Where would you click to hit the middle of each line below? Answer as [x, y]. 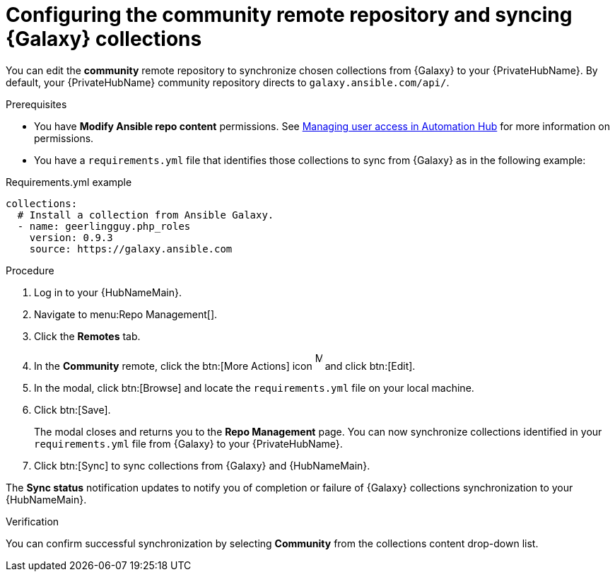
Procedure [30, 270]
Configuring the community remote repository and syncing [289, 15]
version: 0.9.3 [71, 237]
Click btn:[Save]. [72, 409]
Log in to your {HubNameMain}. [108, 292]
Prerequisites [36, 104]
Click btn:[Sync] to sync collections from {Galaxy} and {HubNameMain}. [202, 465]
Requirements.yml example [69, 182]
